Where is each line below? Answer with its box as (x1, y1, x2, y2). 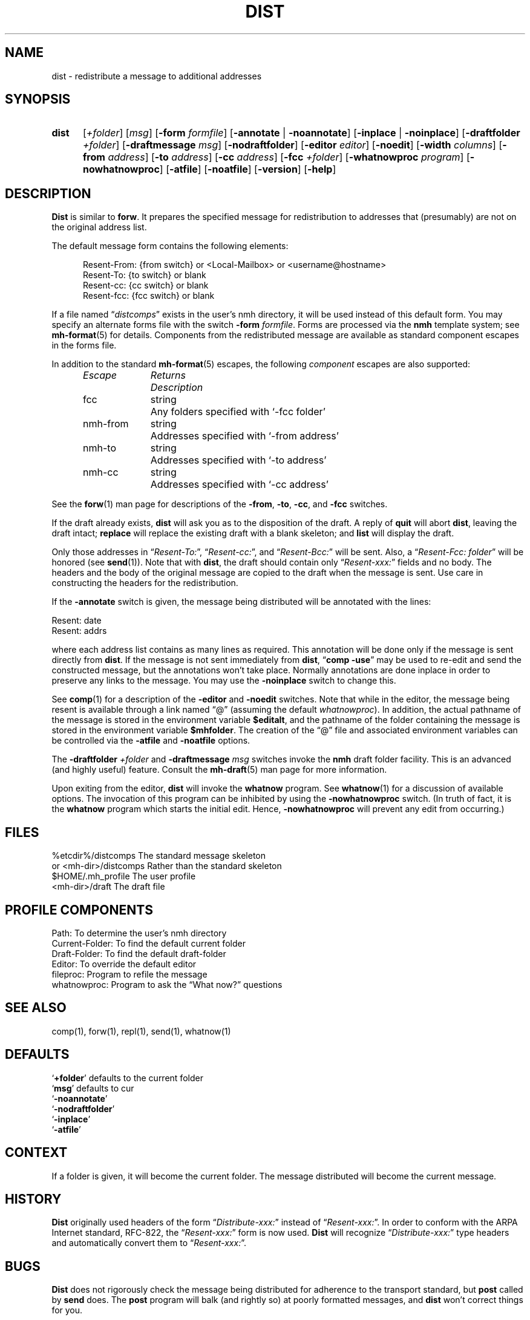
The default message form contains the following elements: (51, 241, 289, 252)
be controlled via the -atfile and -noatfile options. (51, 735, 250, 746)
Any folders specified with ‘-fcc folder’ (150, 405, 326, 418)
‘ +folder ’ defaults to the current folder (51, 1072, 203, 1083)
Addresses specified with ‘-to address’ (150, 454, 327, 467)
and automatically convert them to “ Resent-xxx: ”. (51, 1238, 246, 1248)
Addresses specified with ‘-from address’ (150, 430, 339, 442)
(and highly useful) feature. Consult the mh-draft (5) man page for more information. (51, 764, 387, 775)
